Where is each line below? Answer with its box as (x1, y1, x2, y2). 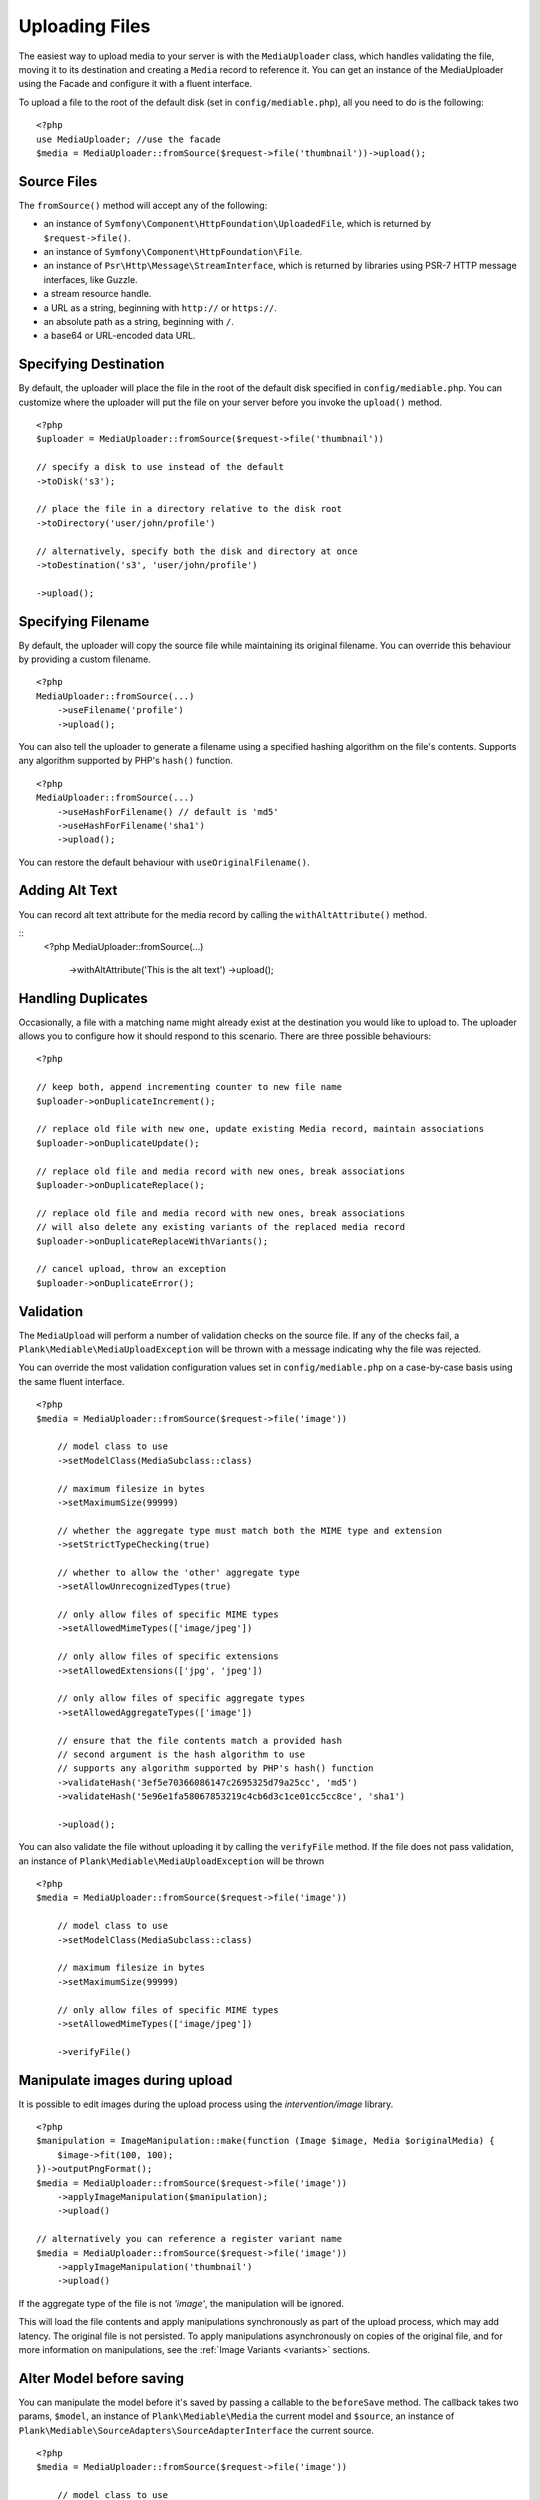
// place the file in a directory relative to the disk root (36, 503, 342, 515)
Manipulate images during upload (18, 2071, 233, 2089)
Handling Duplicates (18, 990, 149, 1007)
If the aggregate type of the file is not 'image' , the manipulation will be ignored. (18, 2297, 345, 2309)
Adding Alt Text (18, 882, 118, 899)
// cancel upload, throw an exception (36, 1263, 227, 1275)
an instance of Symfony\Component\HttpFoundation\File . (43, 245, 303, 257)
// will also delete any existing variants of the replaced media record (36, 1221, 406, 1233)
